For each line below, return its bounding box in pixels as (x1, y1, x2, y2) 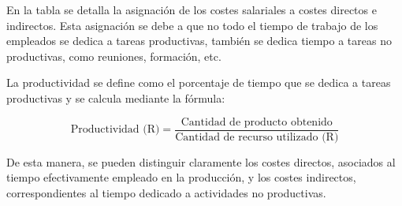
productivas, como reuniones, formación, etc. (6, 47, 221, 64)
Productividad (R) (70, 124, 160, 136)
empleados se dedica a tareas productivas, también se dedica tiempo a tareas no (6, 32, 392, 49)
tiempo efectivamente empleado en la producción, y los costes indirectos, (6, 169, 356, 185)
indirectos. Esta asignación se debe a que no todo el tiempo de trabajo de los (6, 17, 378, 33)
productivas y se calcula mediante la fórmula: (6, 89, 225, 106)
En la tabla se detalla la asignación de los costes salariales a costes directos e (6, 2, 377, 17)
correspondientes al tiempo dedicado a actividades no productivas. (6, 184, 326, 200)
